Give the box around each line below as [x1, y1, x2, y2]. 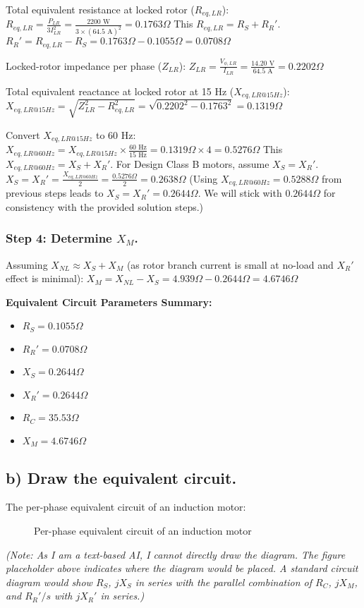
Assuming [6, 257, 48, 272]
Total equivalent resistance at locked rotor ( [6, 2, 195, 16]
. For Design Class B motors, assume [110, 156, 269, 171]
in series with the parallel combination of [135, 574, 312, 589]
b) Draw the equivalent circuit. [6, 466, 237, 488]
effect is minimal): [6, 271, 84, 286]
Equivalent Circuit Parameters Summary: [6, 294, 212, 309]
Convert [6, 127, 40, 142]
